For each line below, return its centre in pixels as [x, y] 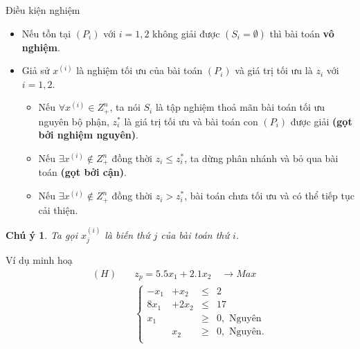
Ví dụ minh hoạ [39, 260]
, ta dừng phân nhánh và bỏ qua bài [261, 158]
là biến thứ [127, 234]
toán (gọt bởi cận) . [82, 172]
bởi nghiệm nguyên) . [88, 135]
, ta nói [125, 107]
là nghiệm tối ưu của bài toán [139, 70]
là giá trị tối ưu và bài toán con [191, 121]
